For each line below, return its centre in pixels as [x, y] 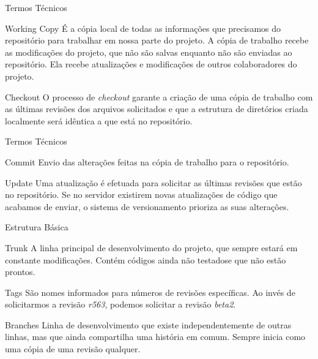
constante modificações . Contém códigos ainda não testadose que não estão [146, 259]
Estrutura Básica [37, 227]
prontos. [20, 272]
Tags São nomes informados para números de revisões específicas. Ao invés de [150, 292]
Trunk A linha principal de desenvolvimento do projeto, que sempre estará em [151, 247]
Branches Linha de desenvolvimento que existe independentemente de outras [148, 324]
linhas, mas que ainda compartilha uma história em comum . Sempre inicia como [155, 337]
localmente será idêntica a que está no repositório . [99, 120]
